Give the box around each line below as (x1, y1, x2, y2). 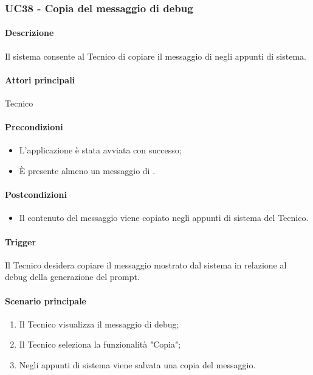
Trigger (5, 235, 36, 248)
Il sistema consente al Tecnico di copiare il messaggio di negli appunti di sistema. (5, 49, 306, 62)
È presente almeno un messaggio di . (19, 164, 156, 177)
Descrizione (5, 26, 54, 39)
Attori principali (5, 73, 75, 86)
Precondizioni (5, 121, 63, 133)
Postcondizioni (5, 188, 67, 201)
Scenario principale (5, 294, 86, 307)
